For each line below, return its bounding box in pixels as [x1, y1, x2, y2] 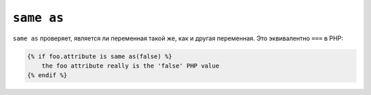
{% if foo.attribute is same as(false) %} [27, 52, 172, 60]
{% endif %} [27, 72, 68, 79]
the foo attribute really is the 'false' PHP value [41, 62, 220, 70]
